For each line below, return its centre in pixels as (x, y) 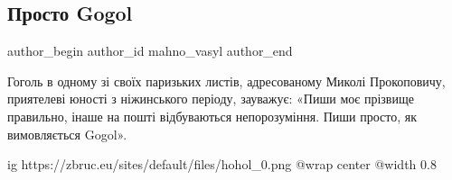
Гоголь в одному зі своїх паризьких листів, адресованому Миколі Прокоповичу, (226, 81)
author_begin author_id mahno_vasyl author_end (150, 51)
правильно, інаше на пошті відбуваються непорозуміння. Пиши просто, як (212, 116)
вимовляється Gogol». (67, 134)
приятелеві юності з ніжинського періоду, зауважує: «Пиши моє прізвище (211, 99)
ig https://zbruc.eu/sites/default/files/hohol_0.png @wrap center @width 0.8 (222, 164)
